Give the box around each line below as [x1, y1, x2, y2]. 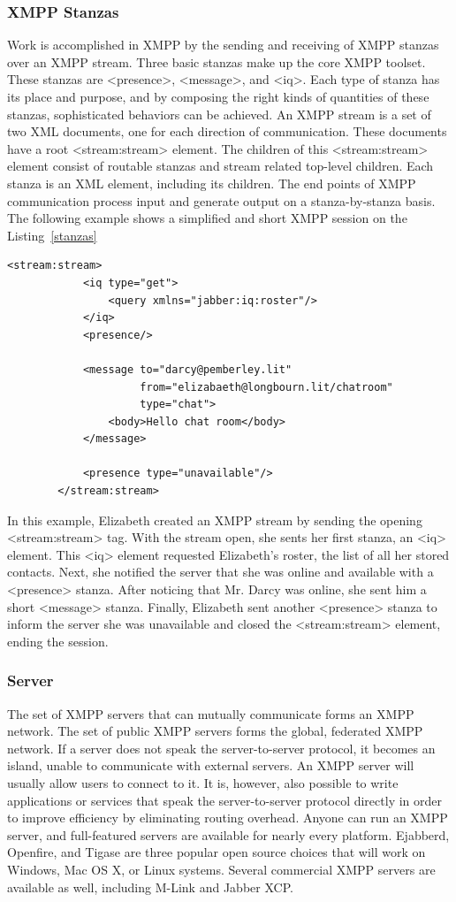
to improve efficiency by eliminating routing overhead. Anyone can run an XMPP [7, 808, 448, 827]
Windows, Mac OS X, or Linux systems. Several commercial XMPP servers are [7, 860, 436, 878]
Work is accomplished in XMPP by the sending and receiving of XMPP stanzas [7, 35, 439, 54]
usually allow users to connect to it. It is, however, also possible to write [7, 774, 399, 791]
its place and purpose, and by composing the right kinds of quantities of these [7, 88, 429, 105]
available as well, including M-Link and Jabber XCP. [7, 877, 293, 896]
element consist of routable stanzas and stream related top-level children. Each [7, 157, 434, 175]
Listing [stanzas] [7, 225, 97, 244]
